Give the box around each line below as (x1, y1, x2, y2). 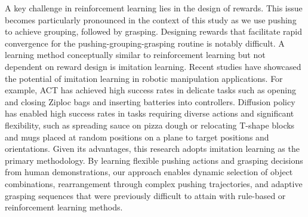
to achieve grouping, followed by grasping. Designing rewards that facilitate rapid (5, 25, 303, 38)
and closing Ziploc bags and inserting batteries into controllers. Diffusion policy (5, 95, 295, 108)
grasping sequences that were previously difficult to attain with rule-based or (5, 189, 286, 201)
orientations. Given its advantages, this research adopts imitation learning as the (5, 142, 300, 155)
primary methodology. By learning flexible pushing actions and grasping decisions (5, 154, 303, 166)
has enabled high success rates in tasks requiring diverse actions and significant (5, 107, 294, 120)
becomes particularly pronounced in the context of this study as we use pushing (5, 13, 297, 26)
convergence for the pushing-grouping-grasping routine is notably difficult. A (5, 36, 285, 49)
